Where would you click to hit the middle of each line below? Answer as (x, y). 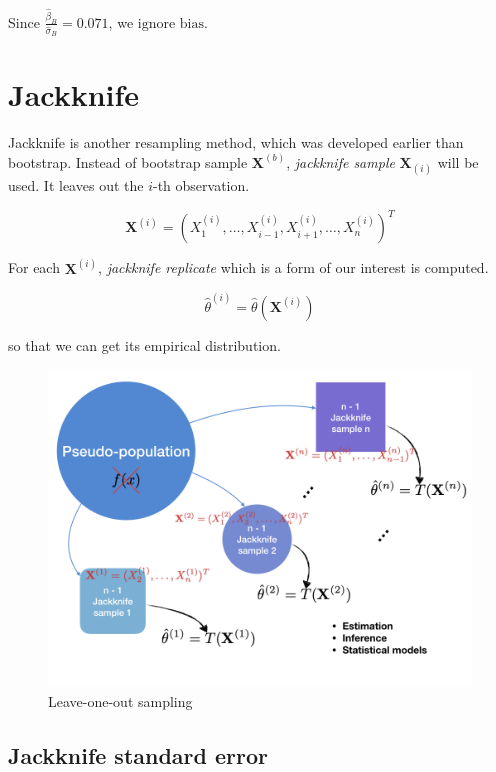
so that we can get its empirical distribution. (144, 344)
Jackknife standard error (138, 754)
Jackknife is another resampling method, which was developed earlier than (236, 142)
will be (458, 161)
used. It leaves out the (76, 185)
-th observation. (201, 185)
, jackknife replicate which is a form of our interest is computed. (293, 267)
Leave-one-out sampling (120, 700)
